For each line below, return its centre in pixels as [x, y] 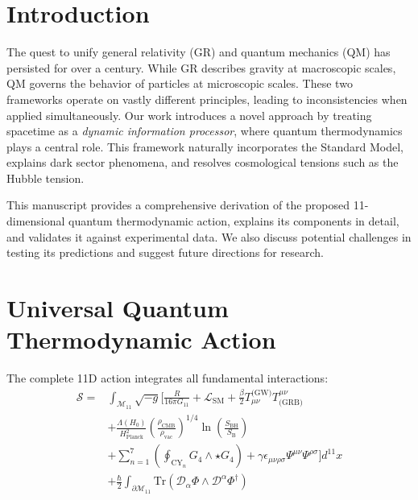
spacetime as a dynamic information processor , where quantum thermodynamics [205, 131]
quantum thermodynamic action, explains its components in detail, [234, 221]
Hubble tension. [46, 178]
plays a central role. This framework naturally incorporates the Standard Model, [205, 146]
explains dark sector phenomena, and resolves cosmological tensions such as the [203, 162]
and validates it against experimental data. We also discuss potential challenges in [209, 236]
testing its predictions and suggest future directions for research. [165, 252]
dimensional [36, 221]
